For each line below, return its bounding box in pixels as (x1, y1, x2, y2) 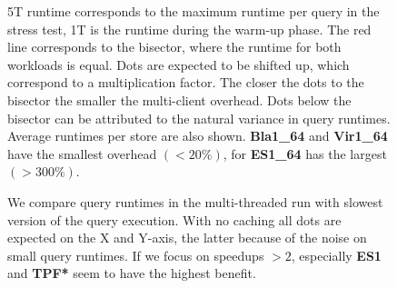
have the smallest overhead (7, 144, 157, 163)
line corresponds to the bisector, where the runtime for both (7, 37, 342, 56)
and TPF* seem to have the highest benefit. (7, 263, 256, 283)
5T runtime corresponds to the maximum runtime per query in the (7, 2, 380, 20)
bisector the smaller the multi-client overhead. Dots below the (7, 90, 352, 109)
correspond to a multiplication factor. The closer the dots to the (7, 73, 364, 92)
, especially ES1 (291, 245, 382, 264)
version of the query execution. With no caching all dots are (7, 210, 342, 229)
